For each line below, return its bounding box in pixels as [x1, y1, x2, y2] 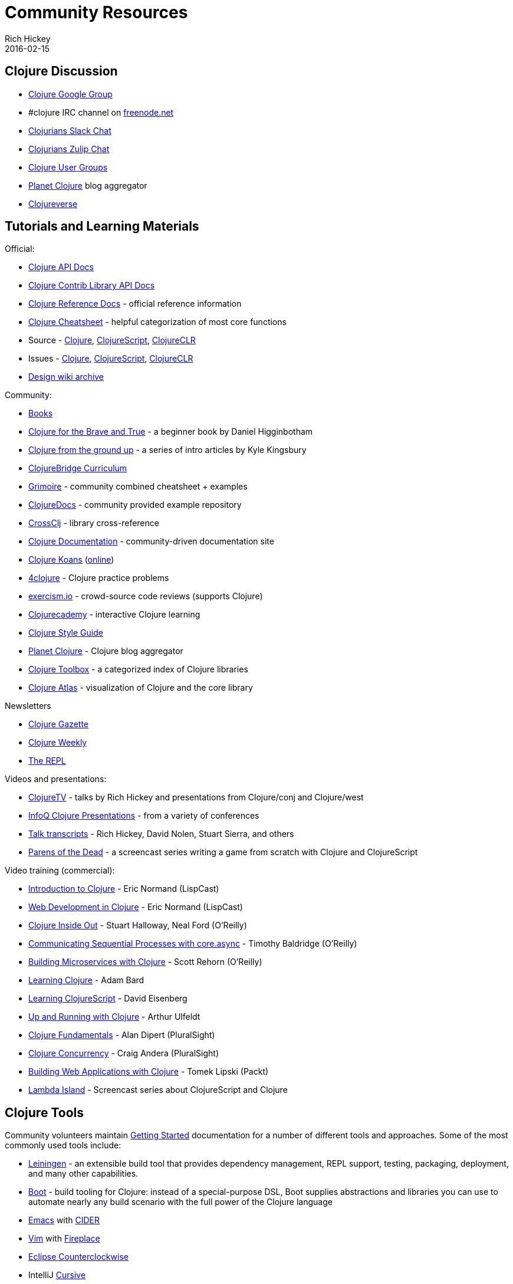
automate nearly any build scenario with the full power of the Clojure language [28, 1197, 333, 1207]
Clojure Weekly [28, 737, 87, 748]
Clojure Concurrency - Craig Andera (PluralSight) [28, 1048, 219, 1059]
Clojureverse [28, 198, 78, 209]
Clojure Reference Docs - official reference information [28, 298, 242, 309]
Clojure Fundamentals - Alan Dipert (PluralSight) [28, 1030, 215, 1040]
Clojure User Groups [28, 162, 108, 172]
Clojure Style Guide [28, 628, 103, 638]
